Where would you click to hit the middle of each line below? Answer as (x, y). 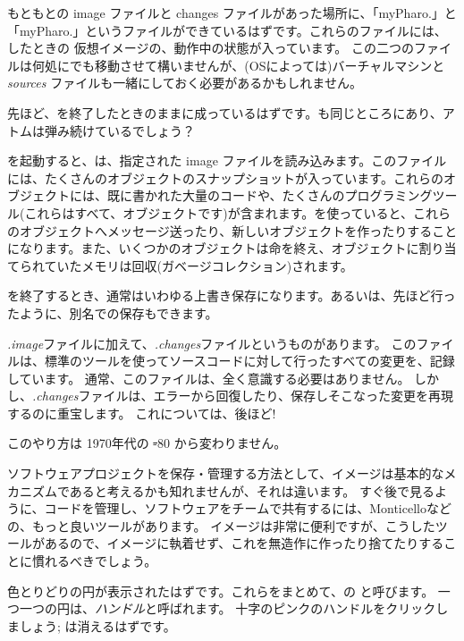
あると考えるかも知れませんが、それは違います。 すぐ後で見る (252, 490)
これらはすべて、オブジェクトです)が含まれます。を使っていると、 (219, 212)
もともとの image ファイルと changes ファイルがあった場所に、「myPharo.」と (232, 13)
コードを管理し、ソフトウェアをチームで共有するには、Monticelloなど (248, 508)
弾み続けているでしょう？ (119, 130)
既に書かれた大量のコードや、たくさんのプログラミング (270, 195)
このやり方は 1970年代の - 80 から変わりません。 (147, 443)
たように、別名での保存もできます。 (113, 312)
